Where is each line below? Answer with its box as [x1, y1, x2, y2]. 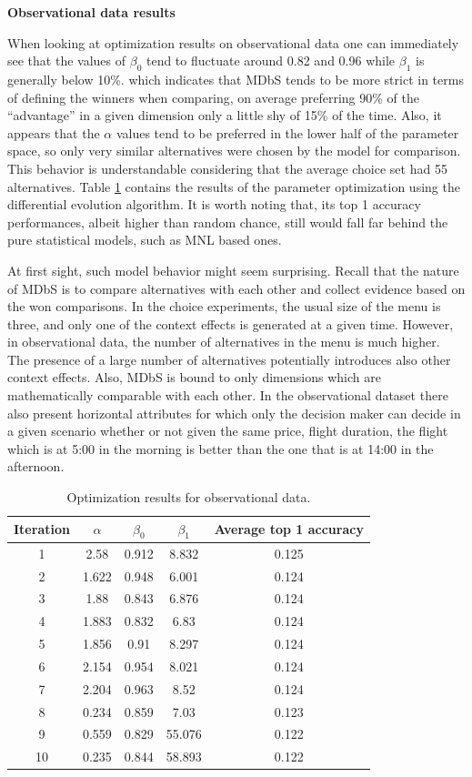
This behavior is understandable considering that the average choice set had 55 [7, 158, 447, 177]
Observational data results [7, 3, 176, 21]
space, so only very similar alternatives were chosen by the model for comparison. [7, 141, 461, 160]
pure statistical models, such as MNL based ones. [7, 230, 282, 249]
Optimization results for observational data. [66, 488, 311, 507]
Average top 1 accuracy [214, 520, 364, 539]
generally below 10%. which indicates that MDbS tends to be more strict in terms [7, 69, 464, 88]
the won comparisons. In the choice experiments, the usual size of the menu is [7, 297, 441, 316]
